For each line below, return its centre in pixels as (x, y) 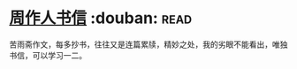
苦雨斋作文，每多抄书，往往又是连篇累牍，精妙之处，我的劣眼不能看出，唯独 (148, 44)
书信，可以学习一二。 (48, 55)
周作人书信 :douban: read (101, 18)
